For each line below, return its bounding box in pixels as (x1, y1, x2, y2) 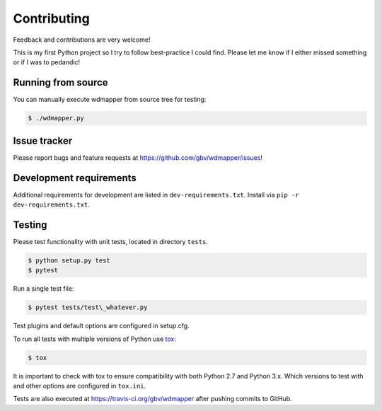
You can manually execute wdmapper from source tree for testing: (13, 95, 207, 104)
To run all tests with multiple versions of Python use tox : (13, 335, 176, 343)
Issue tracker (13, 134, 73, 146)
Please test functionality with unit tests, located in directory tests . (13, 237, 209, 245)
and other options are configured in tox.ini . (13, 382, 146, 390)
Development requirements (13, 172, 137, 184)
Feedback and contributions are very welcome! (13, 35, 151, 44)
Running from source (13, 76, 109, 88)
